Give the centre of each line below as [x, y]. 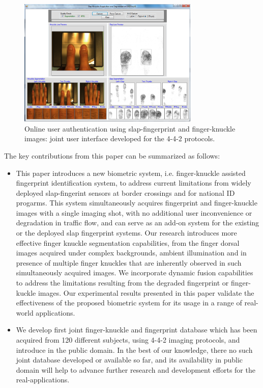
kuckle [26, 292]
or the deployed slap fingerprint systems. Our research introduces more [126, 233]
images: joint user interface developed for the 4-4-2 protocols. [120, 138]
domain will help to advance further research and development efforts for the [136, 369]
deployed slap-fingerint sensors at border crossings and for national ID [125, 192]
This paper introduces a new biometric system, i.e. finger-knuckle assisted [131, 173]
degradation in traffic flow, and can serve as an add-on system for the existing [138, 223]
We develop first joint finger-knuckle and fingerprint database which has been [137, 330]
